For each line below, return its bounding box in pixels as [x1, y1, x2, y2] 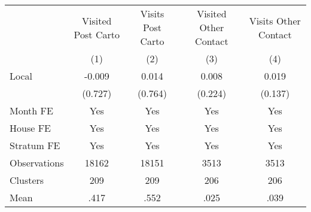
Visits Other [249, 13, 301, 28]
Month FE [10, 104, 53, 117]
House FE [10, 121, 51, 135]
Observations [10, 156, 64, 169]
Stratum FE [10, 138, 60, 152]
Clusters [10, 173, 44, 187]
